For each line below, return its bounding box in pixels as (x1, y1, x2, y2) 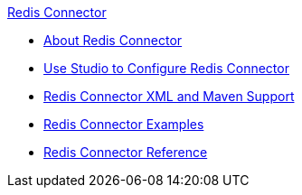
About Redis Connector (43, 32, 183, 48)
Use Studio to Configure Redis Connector (43, 60, 289, 76)
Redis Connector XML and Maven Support (43, 88, 295, 104)
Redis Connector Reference (43, 144, 208, 160)
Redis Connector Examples (43, 116, 204, 132)
